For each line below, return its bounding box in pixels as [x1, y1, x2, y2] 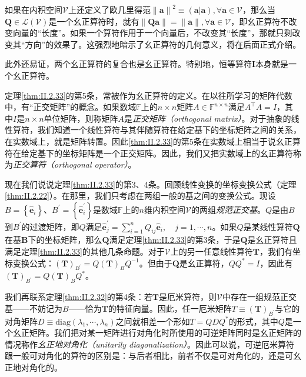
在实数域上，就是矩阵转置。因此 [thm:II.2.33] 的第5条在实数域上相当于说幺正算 [5, 135, 301, 147]
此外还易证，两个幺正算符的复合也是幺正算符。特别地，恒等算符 [5, 58, 252, 70]
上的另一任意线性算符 [170, 245, 253, 258]
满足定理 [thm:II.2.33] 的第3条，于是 [109, 233, 241, 246]
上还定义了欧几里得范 [68, 4, 151, 15]
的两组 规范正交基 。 [191, 203, 265, 215]
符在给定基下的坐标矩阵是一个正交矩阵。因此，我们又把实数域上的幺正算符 [5, 146, 293, 159]
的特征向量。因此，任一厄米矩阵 [108, 302, 232, 314]
